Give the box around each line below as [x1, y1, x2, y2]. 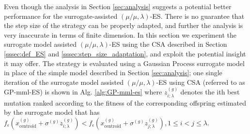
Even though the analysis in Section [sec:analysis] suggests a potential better [4, 1, 232, 11]
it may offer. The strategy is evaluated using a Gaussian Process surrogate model [4, 58, 245, 68]
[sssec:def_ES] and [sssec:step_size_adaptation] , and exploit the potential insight [4, 48, 246, 58]
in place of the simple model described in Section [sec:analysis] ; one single [4, 67, 222, 78]
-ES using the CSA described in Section [109, 39, 227, 49]
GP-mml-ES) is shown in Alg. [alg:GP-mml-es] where [4, 87, 162, 97]
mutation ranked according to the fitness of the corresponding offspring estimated [4, 97, 246, 107]
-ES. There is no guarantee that [150, 11, 245, 21]
